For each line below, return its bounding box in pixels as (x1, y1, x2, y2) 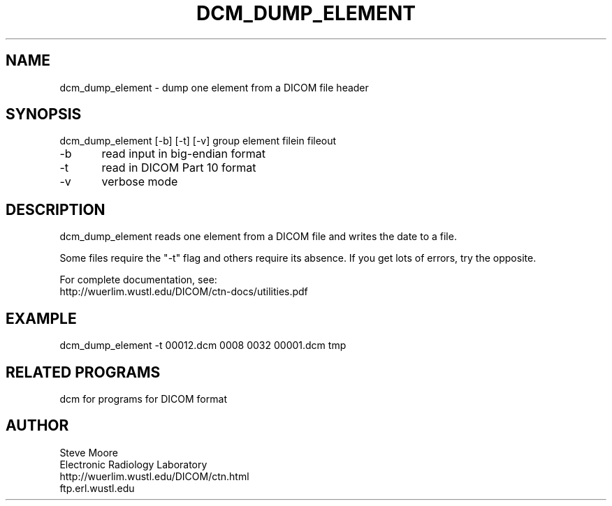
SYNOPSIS (6, 105, 82, 124)
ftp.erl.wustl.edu (59, 482, 135, 494)
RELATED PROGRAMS (6, 363, 161, 381)
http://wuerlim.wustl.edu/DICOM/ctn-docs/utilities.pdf (59, 285, 308, 298)
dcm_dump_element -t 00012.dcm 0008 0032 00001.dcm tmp (59, 339, 347, 352)
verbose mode (101, 174, 178, 189)
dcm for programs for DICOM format (59, 392, 227, 405)
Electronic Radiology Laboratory (59, 458, 207, 470)
